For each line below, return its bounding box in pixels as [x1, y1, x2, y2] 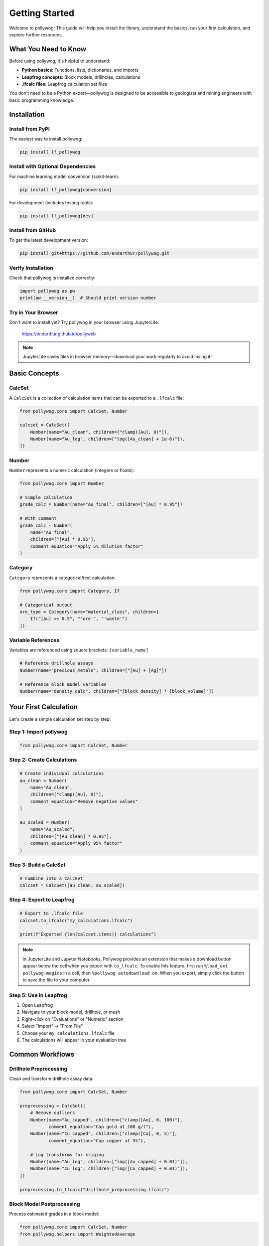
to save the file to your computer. [22, 977, 91, 983]
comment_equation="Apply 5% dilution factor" [30, 543, 143, 549]
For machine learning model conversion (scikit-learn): [9, 173, 120, 179]
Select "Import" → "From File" [21, 1023, 83, 1029]
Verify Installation [9, 264, 53, 271]
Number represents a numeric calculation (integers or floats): [9, 467, 134, 473]
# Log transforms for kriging [30, 1152, 104, 1157]
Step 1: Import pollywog [9, 728, 68, 735]
